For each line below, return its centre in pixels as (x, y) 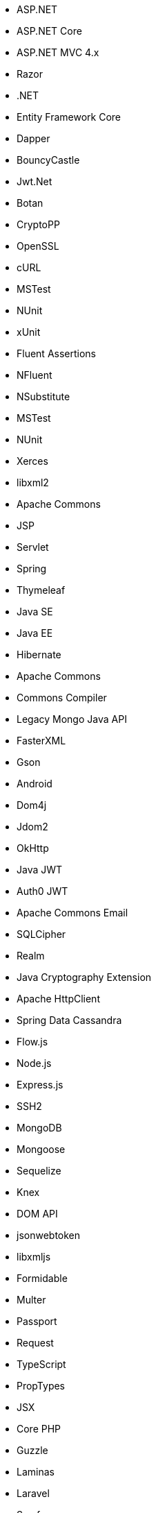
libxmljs (34, 1257)
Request (35, 1343)
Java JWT (40, 870)
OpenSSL (38, 246)
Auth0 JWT (42, 891)
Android (35, 784)
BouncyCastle (48, 160)
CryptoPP (38, 224)
